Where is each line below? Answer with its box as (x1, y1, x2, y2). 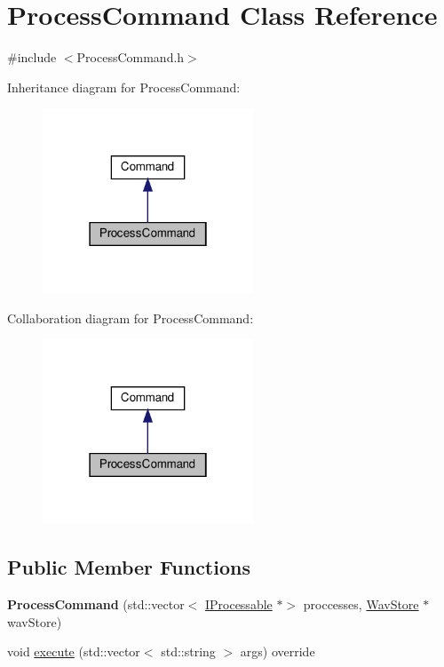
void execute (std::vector (7, 642, 140, 661)
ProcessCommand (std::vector (7, 595, 185, 614)
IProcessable (204, 595, 273, 614)
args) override (240, 642, 315, 661)
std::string (161, 642, 216, 661)
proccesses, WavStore (303, 595, 419, 614)
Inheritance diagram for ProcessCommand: (7, 77, 241, 96)
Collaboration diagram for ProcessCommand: (7, 308, 254, 327)
